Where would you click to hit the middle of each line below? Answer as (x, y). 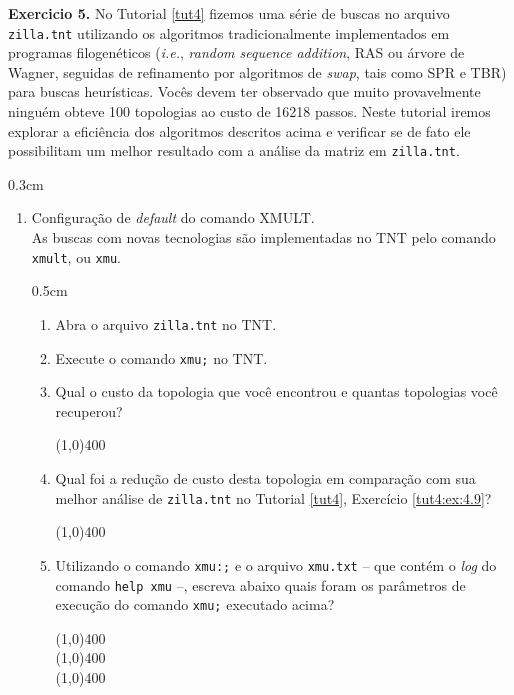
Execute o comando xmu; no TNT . (161, 357)
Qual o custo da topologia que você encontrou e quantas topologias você (276, 391)
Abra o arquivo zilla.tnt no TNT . (166, 323)
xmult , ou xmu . (76, 256)
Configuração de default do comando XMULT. (173, 217)
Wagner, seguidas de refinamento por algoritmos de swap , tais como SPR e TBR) (257, 71)
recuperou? (89, 410)
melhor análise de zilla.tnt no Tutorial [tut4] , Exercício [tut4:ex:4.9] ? (273, 497)
